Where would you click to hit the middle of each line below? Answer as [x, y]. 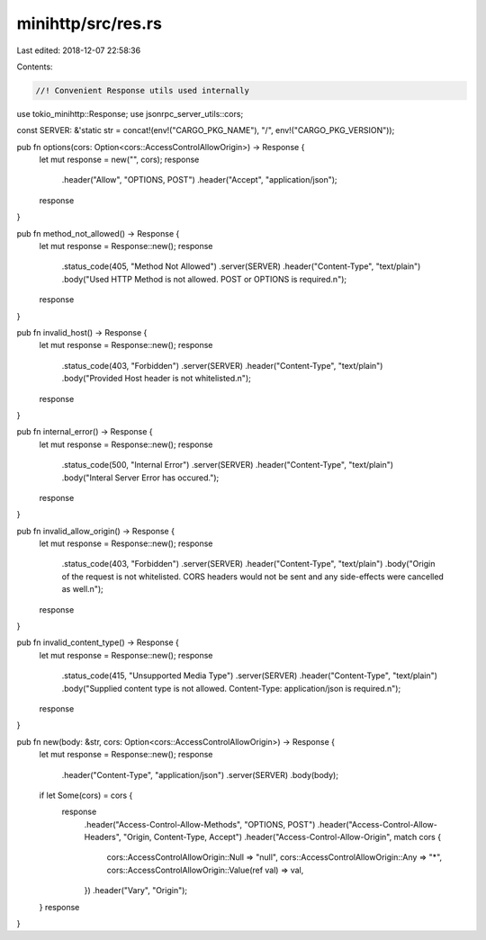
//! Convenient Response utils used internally [142, 90]
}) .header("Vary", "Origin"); [136, 891]
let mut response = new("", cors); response [119, 160]
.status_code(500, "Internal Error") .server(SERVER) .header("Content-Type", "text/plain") [228, 465]
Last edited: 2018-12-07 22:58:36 [79, 50]
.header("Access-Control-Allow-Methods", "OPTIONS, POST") [200, 824]
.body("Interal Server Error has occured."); [140, 478]
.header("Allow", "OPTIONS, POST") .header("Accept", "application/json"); [199, 180]
